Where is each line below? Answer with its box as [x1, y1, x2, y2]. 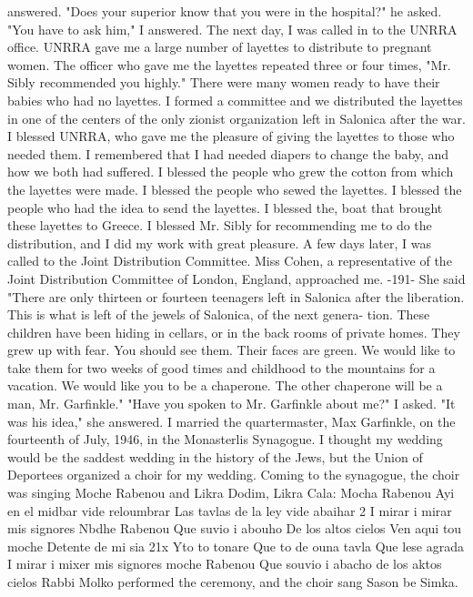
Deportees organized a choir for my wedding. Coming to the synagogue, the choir [7, 465, 460, 484]
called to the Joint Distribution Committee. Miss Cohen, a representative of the [7, 251, 452, 270]
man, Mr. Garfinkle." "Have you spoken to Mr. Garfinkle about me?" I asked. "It [7, 394, 456, 413]
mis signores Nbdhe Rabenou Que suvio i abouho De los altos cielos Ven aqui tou [7, 519, 462, 538]
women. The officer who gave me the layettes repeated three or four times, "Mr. [7, 55, 451, 74]
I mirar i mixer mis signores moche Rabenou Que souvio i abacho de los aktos [7, 554, 442, 573]
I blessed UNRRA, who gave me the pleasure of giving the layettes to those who [7, 126, 455, 146]
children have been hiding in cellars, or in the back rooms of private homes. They [7, 322, 460, 341]
